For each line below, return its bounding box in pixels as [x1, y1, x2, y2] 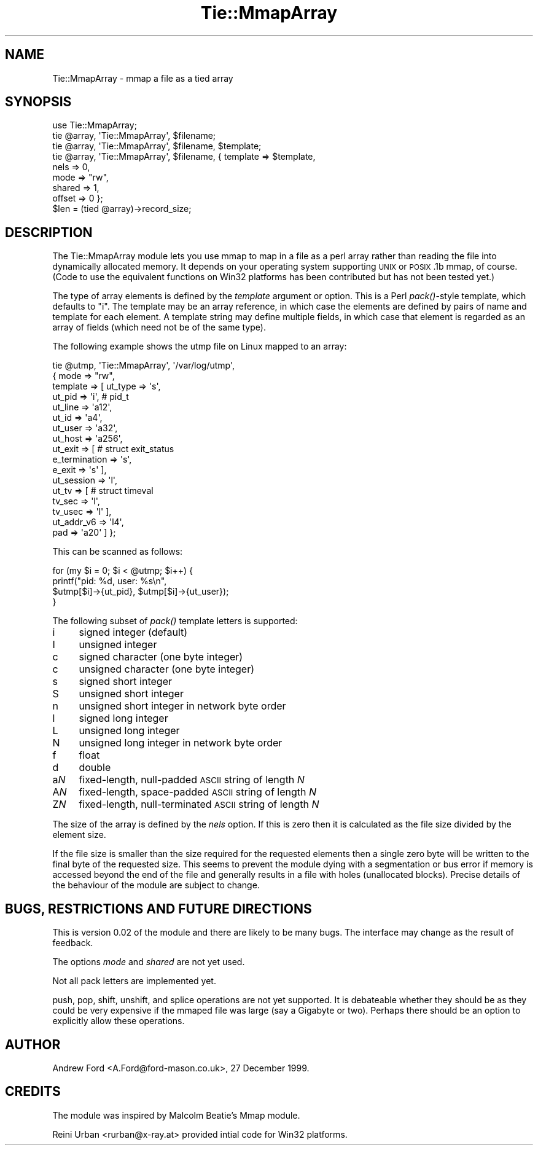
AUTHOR [5, 1036, 61, 1052]
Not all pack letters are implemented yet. [52, 976, 216, 987]
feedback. [52, 937, 93, 949]
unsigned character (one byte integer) [79, 663, 255, 676]
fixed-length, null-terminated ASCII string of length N [79, 798, 319, 811]
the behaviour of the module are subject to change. [52, 880, 260, 891]
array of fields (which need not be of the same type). [52, 322, 266, 333]
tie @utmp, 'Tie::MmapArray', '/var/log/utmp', [52, 360, 235, 371]
